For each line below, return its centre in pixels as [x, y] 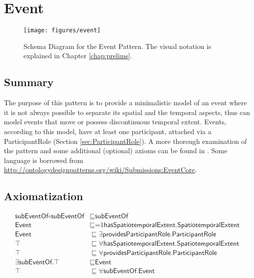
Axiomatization [44, 196]
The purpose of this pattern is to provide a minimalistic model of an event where [126, 103]
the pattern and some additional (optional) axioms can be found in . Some [116, 151]
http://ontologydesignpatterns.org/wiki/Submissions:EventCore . [100, 170]
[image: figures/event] [62, 31]
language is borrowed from [44, 160]
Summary [29, 82]
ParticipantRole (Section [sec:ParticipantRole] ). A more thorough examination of [126, 141]
